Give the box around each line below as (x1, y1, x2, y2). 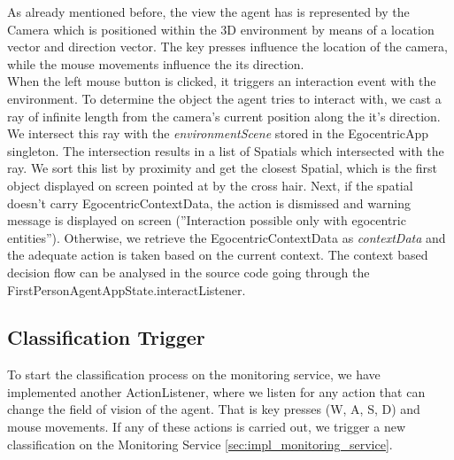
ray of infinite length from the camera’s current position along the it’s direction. (7, 106, 441, 125)
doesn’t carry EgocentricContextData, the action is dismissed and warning (7, 193, 411, 212)
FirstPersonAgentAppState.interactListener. (7, 280, 246, 299)
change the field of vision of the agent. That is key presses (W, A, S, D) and (7, 400, 420, 418)
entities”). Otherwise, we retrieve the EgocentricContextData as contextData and (7, 228, 446, 246)
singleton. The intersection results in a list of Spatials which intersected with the (7, 141, 444, 160)
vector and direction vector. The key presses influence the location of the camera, (7, 37, 448, 56)
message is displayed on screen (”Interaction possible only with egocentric (7, 211, 406, 230)
